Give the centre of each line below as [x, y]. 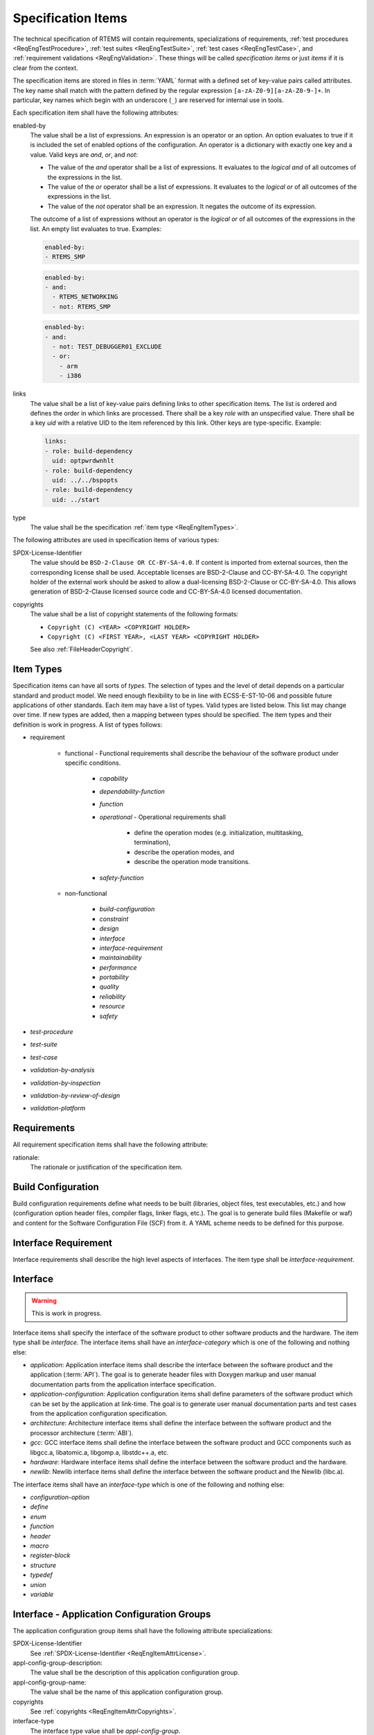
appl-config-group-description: [58, 1663]
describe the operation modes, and [184, 852]
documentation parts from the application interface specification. [123, 1384]
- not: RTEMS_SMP [81, 306]
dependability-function [132, 791]
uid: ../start [76, 499]
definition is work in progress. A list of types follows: [88, 725]
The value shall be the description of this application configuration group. [135, 1673]
